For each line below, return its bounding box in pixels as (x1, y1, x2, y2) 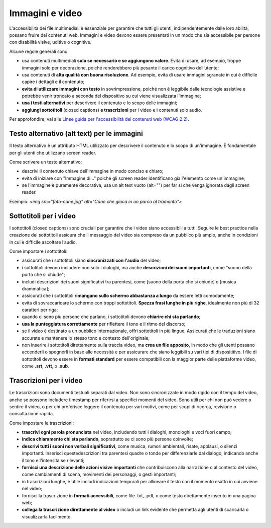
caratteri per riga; (22, 307, 58, 313)
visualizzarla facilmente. (22, 513, 72, 519)
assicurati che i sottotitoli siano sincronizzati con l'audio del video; (22, 257, 161, 264)
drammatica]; (22, 285, 50, 291)
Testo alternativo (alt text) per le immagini (9, 129, 143, 138)
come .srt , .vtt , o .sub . (22, 363, 70, 369)
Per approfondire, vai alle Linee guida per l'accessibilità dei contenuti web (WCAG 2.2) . (9, 116, 189, 122)
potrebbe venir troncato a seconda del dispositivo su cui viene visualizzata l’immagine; (22, 93, 201, 99)
